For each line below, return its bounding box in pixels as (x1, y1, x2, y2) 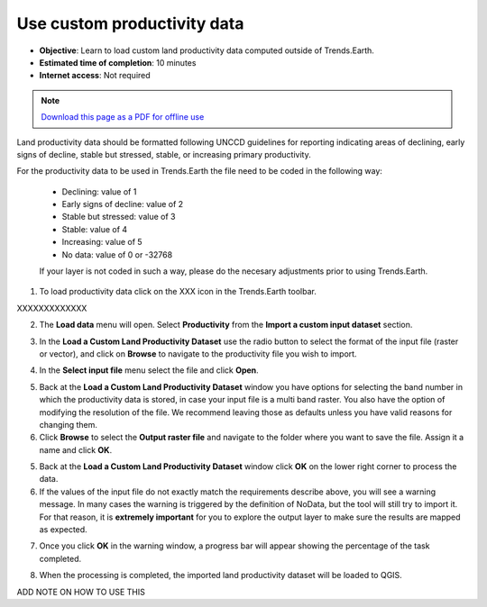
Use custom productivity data (16, 14, 244, 33)
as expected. (39, 524, 87, 535)
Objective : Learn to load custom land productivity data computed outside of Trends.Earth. (39, 45, 374, 56)
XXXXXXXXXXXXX (16, 303, 87, 313)
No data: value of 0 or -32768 (61, 249, 173, 260)
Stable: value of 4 (61, 223, 128, 234)
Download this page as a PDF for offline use (41, 112, 205, 122)
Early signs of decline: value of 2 (61, 199, 184, 210)
